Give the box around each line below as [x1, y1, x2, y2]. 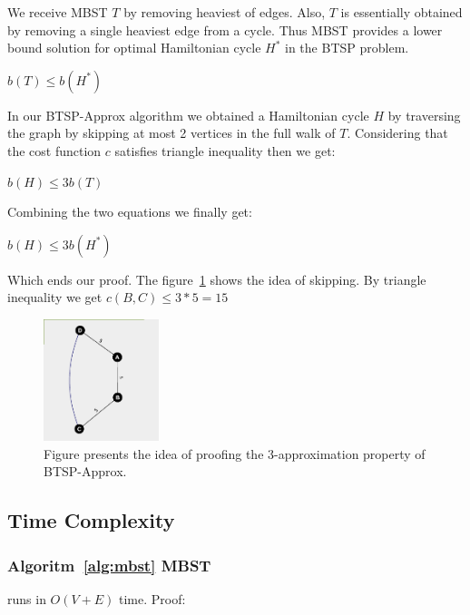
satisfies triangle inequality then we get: [114, 141, 336, 160]
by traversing [387, 105, 461, 124]
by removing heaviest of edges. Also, [123, 3, 326, 21]
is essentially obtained [340, 3, 463, 21]
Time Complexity [7, 506, 175, 534]
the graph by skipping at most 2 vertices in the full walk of [7, 123, 336, 142]
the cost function [7, 141, 102, 160]
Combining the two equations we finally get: [7, 202, 252, 221]
